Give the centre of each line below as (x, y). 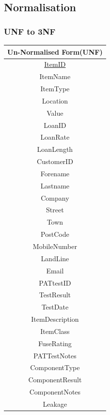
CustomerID (55, 161)
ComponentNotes (55, 392)
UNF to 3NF (30, 31)
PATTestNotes (55, 355)
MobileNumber (55, 246)
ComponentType (55, 367)
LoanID (55, 125)
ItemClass (55, 331)
